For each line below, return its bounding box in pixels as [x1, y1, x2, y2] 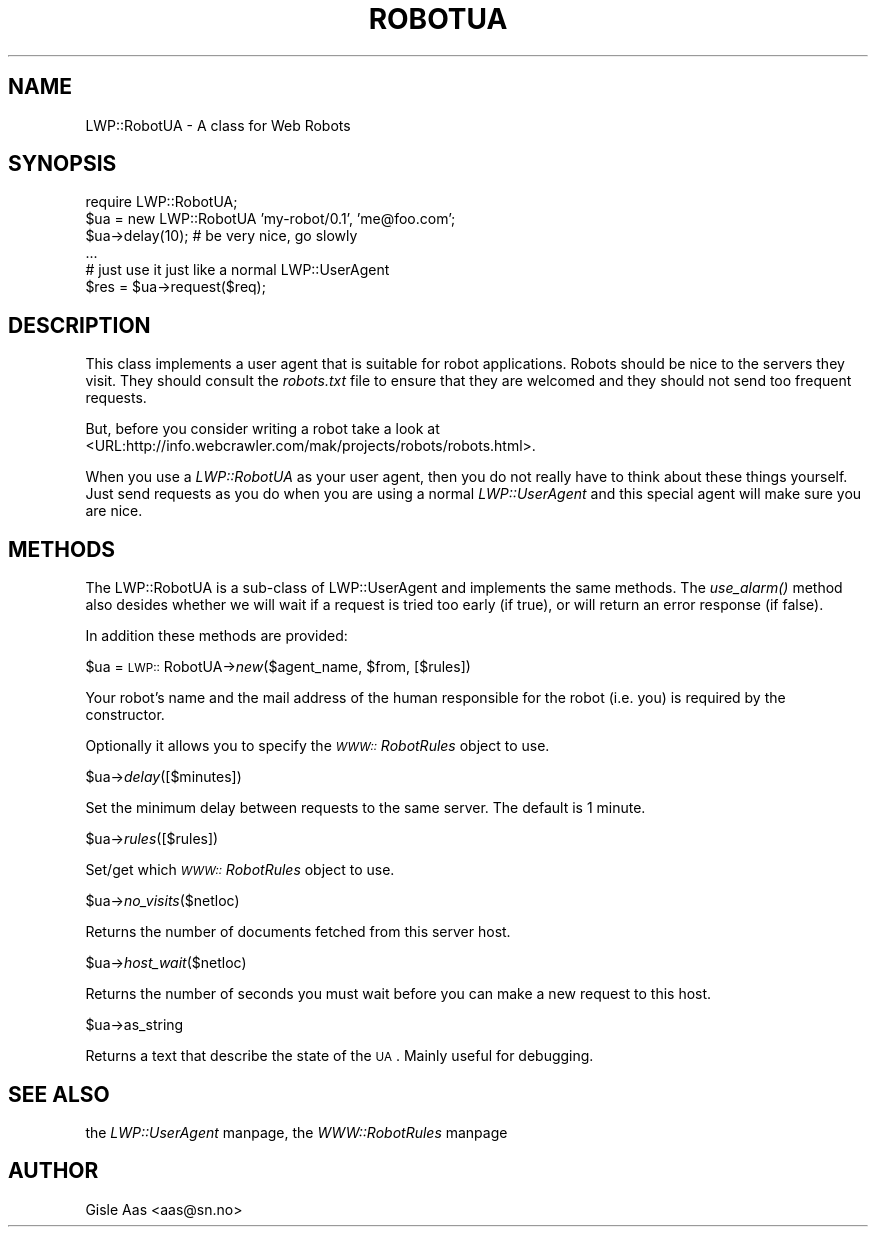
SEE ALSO [8, 1081, 110, 1107]
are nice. [85, 502, 143, 520]
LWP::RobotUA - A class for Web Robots [85, 116, 351, 134]
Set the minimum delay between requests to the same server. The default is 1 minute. [85, 799, 646, 817]
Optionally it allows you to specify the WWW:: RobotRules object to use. [85, 737, 550, 755]
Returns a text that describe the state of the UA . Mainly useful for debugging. [85, 1047, 594, 1065]
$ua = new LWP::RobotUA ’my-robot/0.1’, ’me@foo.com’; [85, 210, 456, 228]
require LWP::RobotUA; [85, 193, 238, 211]
